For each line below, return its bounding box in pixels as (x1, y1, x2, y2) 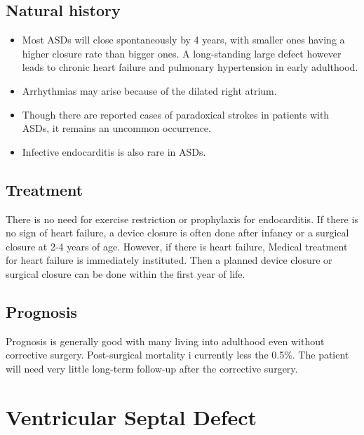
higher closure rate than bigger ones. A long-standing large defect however (22, 46, 342, 60)
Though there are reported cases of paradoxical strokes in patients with (22, 107, 330, 121)
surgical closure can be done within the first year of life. (6, 266, 245, 281)
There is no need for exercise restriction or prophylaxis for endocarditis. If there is (6, 211, 358, 226)
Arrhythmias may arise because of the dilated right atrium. (22, 83, 277, 98)
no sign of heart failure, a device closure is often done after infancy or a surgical (6, 225, 349, 240)
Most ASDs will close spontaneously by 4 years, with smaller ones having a (22, 32, 345, 47)
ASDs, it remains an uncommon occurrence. (22, 121, 211, 135)
